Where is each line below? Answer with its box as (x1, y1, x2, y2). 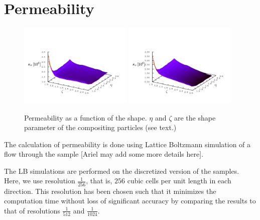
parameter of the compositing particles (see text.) (24, 122, 177, 133)
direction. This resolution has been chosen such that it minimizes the (4, 185, 216, 196)
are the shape (174, 112, 216, 123)
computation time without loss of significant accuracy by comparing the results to (4, 195, 256, 206)
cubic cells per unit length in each (127, 175, 231, 186)
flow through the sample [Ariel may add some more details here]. (4, 149, 204, 159)
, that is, (86, 175, 112, 186)
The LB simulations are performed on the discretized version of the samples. (4, 165, 239, 176)
